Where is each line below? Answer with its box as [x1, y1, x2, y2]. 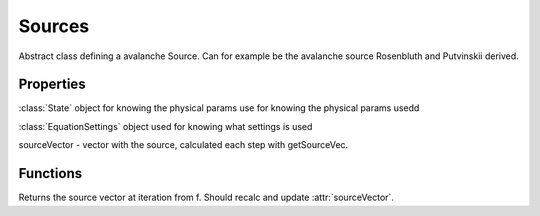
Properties [18, 76, 86, 93]
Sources [18, 15, 90, 37]
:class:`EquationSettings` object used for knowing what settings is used [18, 120, 313, 132]
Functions [18, 165, 83, 182]
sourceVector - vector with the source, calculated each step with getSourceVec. [18, 139, 349, 151]
